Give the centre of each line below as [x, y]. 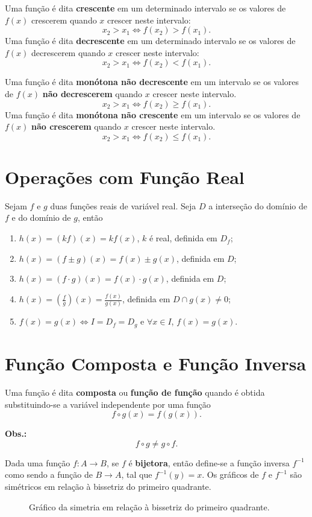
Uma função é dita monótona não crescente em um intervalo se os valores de [153, 114]
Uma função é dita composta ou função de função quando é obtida [135, 392]
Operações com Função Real [125, 176]
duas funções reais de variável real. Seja [123, 205]
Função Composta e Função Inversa [156, 363]
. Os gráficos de [230, 474]
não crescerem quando [76, 126]
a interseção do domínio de [258, 205]
